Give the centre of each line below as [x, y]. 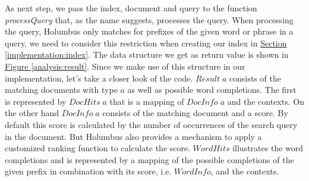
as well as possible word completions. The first [212, 90]
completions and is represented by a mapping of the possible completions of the [149, 159]
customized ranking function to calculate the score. [98, 148]
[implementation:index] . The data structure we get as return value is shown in [147, 54]
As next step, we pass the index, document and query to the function [131, 8]
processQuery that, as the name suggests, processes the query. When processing [149, 19]
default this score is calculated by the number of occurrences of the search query [151, 124]
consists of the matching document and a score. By [195, 113]
